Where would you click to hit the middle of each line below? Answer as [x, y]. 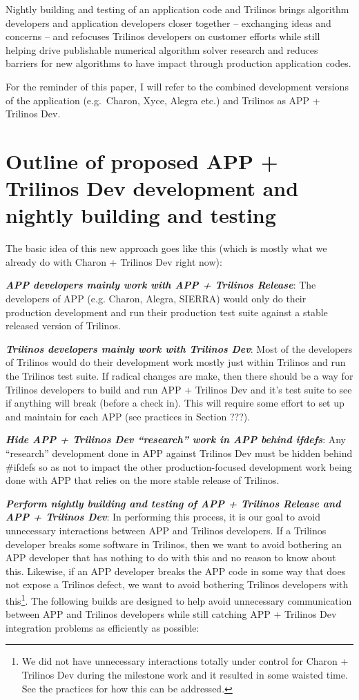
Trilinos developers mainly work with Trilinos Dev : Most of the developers [179, 348]
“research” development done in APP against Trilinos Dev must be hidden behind [179, 453]
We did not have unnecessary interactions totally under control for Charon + [185, 661]
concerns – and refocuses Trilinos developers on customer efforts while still [163, 36]
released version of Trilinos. [63, 325]
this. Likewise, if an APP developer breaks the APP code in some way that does [176, 571]
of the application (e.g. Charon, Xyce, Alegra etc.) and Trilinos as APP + [163, 100]
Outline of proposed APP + [142, 161]
